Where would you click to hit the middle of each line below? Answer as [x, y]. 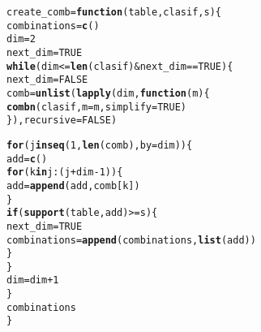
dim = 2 [21, 39]
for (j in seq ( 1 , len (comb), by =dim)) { [100, 145]
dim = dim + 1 [33, 280]
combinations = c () [53, 26]
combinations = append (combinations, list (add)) [131, 240]
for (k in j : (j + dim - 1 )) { [65, 172]
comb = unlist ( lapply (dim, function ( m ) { [108, 93]
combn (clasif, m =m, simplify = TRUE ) [96, 107]
